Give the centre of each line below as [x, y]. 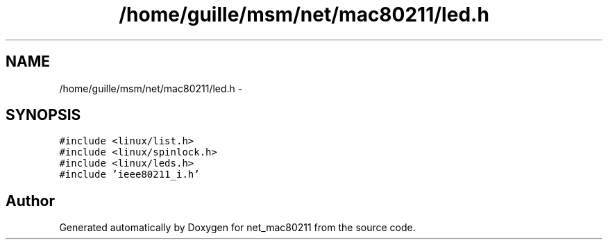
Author [30, 201]
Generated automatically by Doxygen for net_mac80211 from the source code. [237, 228]
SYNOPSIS [43, 115]
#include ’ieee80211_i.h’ [129, 175]
